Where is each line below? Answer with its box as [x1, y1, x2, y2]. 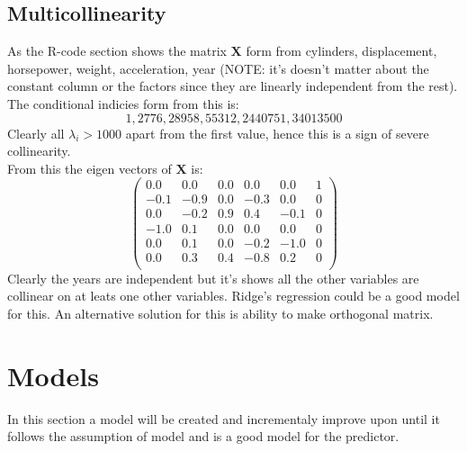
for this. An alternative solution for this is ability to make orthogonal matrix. [7, 303, 434, 322]
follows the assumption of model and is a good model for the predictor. [7, 427, 400, 446]
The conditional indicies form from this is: [7, 94, 239, 113]
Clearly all [7, 123, 65, 142]
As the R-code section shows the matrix [7, 41, 227, 60]
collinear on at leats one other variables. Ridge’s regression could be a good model [7, 286, 460, 305]
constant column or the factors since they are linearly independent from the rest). [7, 77, 458, 95]
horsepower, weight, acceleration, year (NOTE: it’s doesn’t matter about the [7, 59, 429, 77]
